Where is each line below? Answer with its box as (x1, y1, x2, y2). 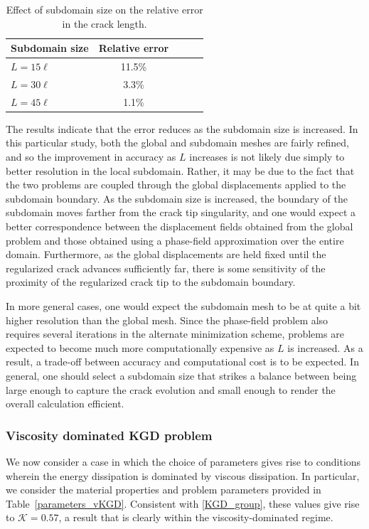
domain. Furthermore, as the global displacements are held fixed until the (6, 247, 326, 262)
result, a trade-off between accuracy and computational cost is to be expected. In (6, 354, 359, 369)
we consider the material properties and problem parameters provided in (6, 482, 321, 497)
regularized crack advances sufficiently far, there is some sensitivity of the (6, 260, 326, 275)
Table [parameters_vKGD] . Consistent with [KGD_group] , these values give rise (6, 496, 360, 511)
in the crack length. (62, 16, 147, 31)
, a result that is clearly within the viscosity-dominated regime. (58, 510, 333, 525)
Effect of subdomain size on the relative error (6, 2, 203, 16)
